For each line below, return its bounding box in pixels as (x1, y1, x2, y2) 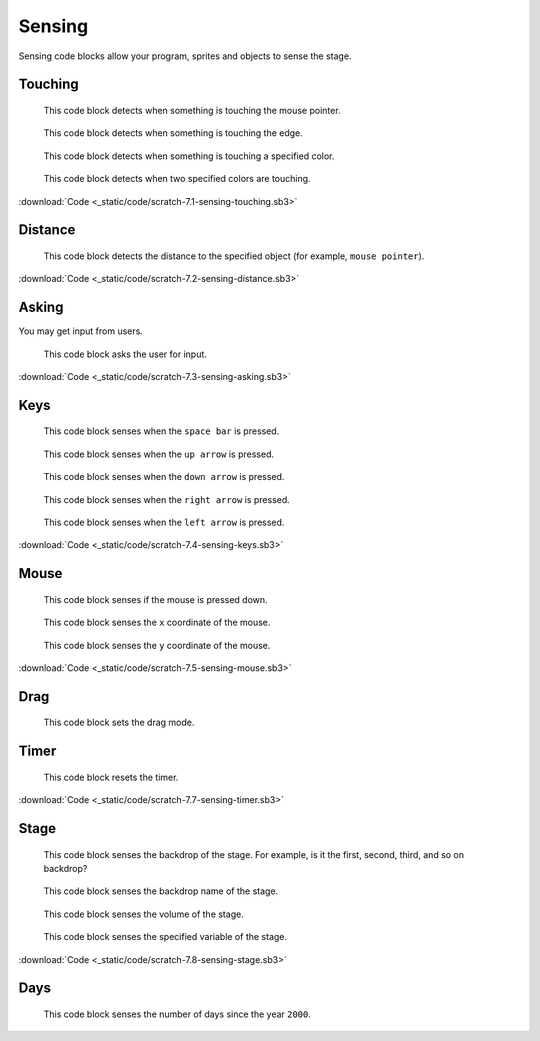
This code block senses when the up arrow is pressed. (43, 448, 275, 460)
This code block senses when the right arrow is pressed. (43, 493, 290, 505)
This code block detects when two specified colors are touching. (43, 173, 311, 185)
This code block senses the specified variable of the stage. (43, 931, 288, 943)
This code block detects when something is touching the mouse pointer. (43, 104, 341, 116)
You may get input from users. (18, 325, 144, 337)
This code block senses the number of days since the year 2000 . (43, 1008, 312, 1020)
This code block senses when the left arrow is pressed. (43, 516, 285, 528)
